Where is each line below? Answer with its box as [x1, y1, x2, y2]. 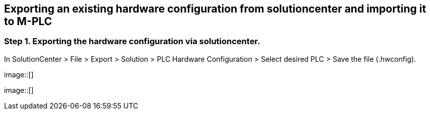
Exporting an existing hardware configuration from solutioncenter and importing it [4, 3, 426, 15]
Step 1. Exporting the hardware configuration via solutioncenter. [4, 36, 260, 47]
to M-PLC [4, 15, 52, 28]
